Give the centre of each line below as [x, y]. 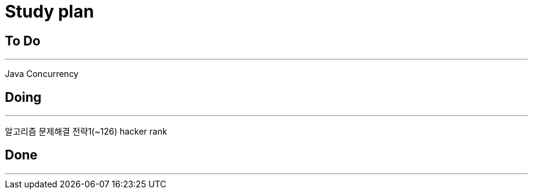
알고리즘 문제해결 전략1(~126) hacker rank [86, 132]
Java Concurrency [42, 74]
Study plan [50, 12]
